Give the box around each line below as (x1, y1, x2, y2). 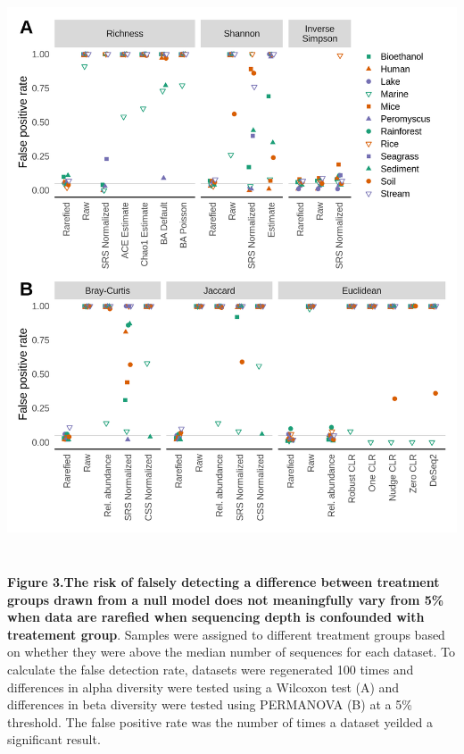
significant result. (7, 730, 101, 749)
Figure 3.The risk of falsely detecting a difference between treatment (7, 573, 440, 591)
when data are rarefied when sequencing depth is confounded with (7, 607, 425, 626)
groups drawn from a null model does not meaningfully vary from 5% (7, 590, 444, 608)
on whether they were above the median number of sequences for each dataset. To (7, 642, 455, 661)
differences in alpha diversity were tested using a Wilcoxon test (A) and (7, 677, 400, 696)
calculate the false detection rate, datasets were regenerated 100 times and (7, 660, 414, 679)
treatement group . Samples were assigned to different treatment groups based (7, 624, 445, 643)
